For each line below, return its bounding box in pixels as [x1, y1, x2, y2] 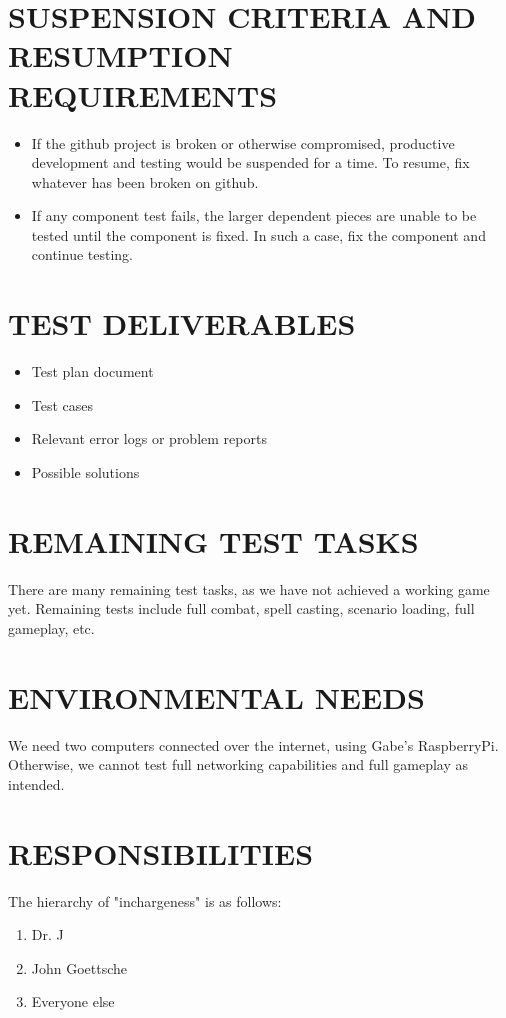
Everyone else [31, 991, 115, 1012]
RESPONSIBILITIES [8, 832, 314, 873]
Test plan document [31, 361, 154, 382]
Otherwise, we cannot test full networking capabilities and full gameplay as [8, 754, 469, 775]
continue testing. [31, 244, 133, 265]
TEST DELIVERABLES [8, 303, 356, 344]
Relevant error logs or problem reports [31, 428, 267, 449]
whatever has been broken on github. [31, 171, 259, 192]
